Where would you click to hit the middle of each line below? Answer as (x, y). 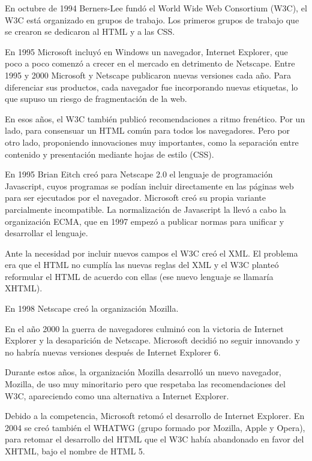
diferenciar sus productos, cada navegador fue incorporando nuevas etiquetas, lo (151, 87)
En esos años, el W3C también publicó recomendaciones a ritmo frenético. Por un (155, 118)
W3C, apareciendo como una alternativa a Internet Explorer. (117, 395)
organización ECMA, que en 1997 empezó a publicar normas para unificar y (145, 221)
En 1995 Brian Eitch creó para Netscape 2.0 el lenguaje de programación (139, 174)
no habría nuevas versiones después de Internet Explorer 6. (113, 352)
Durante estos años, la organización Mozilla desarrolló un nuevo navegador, (143, 372)
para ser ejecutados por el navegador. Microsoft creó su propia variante (136, 198)
